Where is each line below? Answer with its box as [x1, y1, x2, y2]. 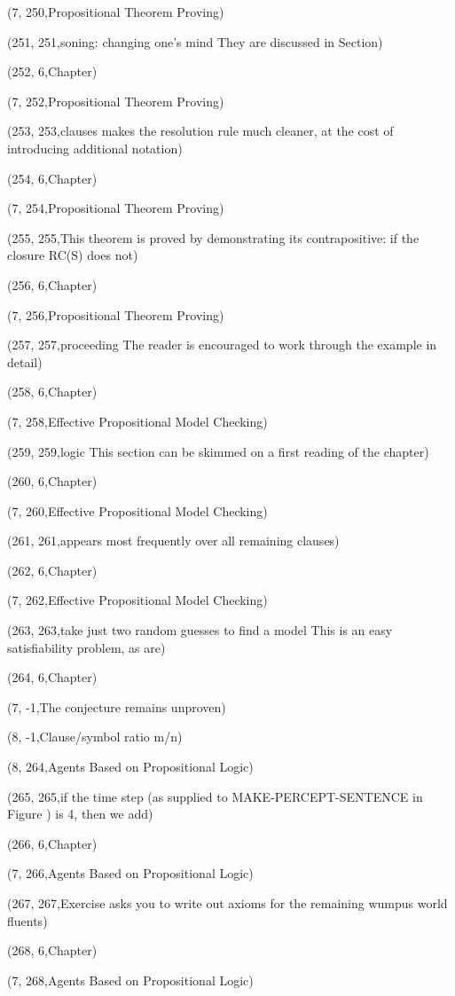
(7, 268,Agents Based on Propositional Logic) [7, 970, 254, 989]
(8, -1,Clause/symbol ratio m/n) [7, 727, 183, 746]
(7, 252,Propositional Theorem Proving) [7, 91, 224, 110]
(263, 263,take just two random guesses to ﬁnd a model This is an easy [7, 621, 393, 639]
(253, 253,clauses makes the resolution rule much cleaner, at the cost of [7, 122, 394, 140]
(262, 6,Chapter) [7, 561, 98, 579]
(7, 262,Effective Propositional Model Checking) [7, 591, 268, 609]
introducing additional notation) [7, 138, 183, 157]
